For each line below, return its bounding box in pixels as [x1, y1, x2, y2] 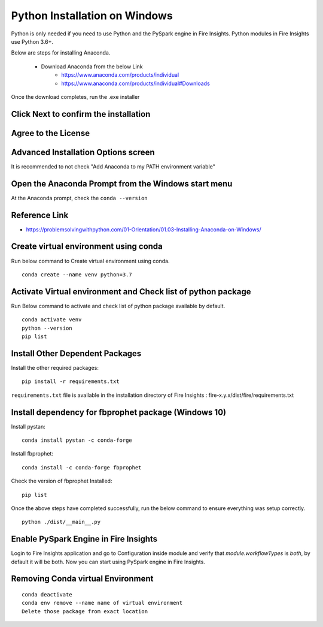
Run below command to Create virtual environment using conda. [11, 257, 170, 264]
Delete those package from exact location [22, 608, 148, 614]
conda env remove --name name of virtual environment [22, 599, 182, 607]
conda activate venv [22, 316, 82, 323]
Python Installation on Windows [11, 9, 173, 22]
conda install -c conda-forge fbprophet [22, 464, 142, 471]
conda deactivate [22, 591, 72, 598]
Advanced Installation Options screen [11, 147, 155, 157]
